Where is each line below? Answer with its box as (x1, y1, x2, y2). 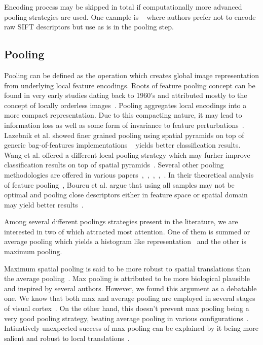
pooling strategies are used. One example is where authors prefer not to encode (4, 11, 256, 22)
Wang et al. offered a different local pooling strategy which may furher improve (4, 149, 250, 160)
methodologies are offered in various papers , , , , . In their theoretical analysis (4, 169, 254, 180)
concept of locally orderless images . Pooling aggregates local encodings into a (4, 99, 247, 110)
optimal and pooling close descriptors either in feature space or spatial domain (4, 189, 248, 200)
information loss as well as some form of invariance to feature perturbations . (4, 119, 244, 130)
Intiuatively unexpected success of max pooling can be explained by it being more (4, 323, 258, 333)
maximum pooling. (4, 246, 62, 257)
